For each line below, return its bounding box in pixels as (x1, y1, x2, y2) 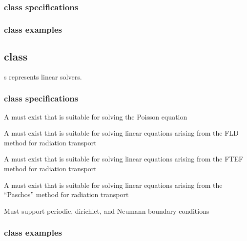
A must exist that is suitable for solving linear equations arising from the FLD (4, 128, 239, 138)
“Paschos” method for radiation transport (4, 189, 129, 200)
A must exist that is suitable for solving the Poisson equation (4, 111, 187, 121)
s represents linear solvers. (4, 71, 82, 81)
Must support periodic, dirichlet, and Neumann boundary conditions (4, 205, 209, 216)
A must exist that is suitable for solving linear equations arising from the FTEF (4, 154, 244, 164)
